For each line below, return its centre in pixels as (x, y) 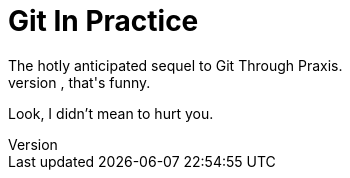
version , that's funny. (79, 82)
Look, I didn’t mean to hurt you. (111, 113)
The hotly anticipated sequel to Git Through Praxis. (175, 65)
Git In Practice (103, 21)
